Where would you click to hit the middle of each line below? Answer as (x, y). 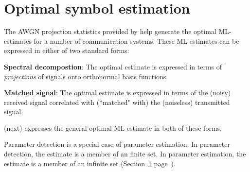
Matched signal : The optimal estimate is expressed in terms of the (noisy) (117, 93)
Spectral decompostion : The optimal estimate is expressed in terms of (113, 66)
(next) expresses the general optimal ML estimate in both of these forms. (113, 128)
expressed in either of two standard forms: (67, 50)
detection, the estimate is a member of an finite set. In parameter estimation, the (125, 154)
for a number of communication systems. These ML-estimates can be (136, 41)
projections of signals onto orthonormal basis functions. (86, 76)
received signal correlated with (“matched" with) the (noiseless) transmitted (117, 102)
